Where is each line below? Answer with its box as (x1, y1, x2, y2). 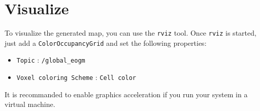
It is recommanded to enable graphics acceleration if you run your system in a (5, 89, 248, 99)
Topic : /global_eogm (16, 54, 85, 65)
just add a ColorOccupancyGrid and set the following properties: (5, 37, 207, 48)
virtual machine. (5, 99, 55, 109)
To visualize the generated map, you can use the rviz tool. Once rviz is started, (5, 27, 256, 38)
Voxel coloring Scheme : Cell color (16, 72, 136, 82)
